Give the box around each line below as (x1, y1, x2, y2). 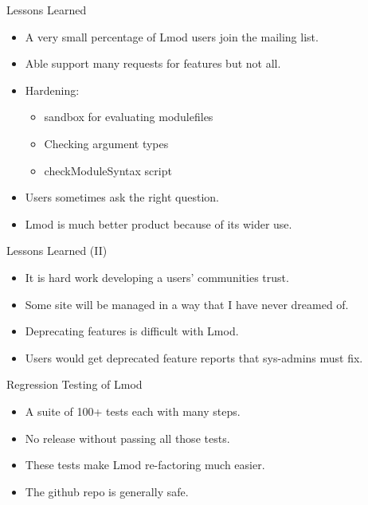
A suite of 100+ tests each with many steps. (25, 402, 241, 419)
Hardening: (25, 81, 80, 98)
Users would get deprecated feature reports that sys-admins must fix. (25, 349, 363, 366)
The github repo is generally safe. (25, 483, 189, 499)
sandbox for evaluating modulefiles (44, 108, 213, 125)
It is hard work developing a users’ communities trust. (25, 268, 289, 285)
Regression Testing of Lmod (6, 376, 143, 393)
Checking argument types (44, 135, 169, 151)
